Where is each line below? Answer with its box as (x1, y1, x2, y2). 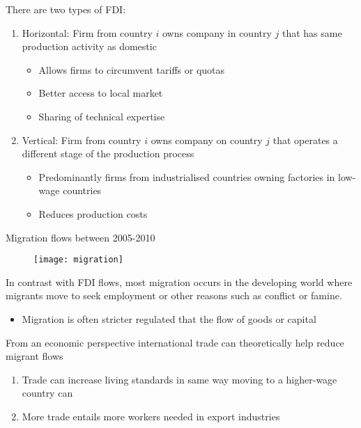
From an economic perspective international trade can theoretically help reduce (6, 335, 344, 349)
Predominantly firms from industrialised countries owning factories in (38, 169, 335, 184)
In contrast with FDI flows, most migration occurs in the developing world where (6, 274, 353, 289)
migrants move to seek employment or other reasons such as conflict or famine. (6, 288, 342, 303)
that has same (282, 25, 342, 40)
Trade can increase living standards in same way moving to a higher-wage (22, 372, 337, 386)
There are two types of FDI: (6, 2, 126, 16)
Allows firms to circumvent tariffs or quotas (38, 62, 225, 77)
